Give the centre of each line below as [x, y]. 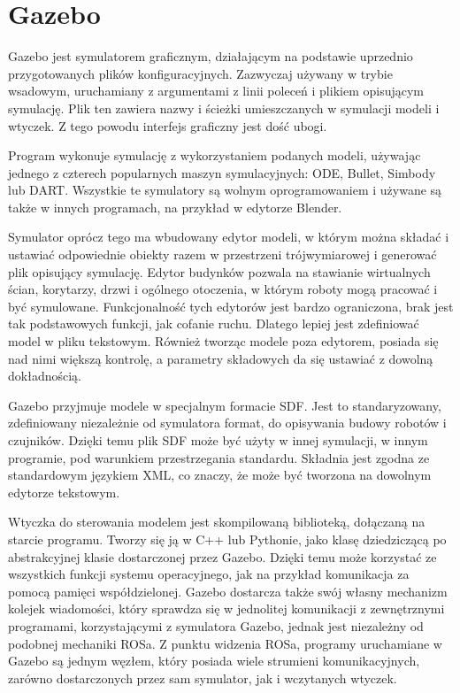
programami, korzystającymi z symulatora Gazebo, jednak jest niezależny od [216, 625]
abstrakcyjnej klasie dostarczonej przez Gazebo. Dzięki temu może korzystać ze [222, 556]
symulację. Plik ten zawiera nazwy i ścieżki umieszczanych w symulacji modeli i [224, 108]
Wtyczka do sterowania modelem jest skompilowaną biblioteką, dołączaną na [217, 522]
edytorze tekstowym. [64, 492]
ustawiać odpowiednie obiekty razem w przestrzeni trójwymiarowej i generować [222, 254]
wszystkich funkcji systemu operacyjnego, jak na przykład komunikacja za [209, 574]
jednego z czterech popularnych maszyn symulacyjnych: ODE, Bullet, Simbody [222, 172]
